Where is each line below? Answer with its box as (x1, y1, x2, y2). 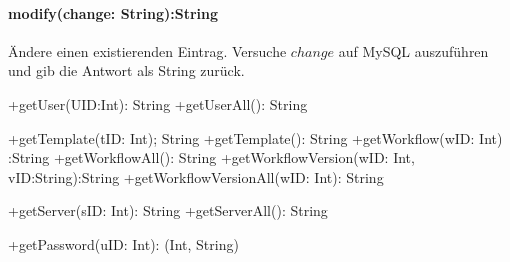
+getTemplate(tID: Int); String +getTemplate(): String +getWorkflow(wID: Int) (8, 127, 503, 148)
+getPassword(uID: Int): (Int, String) (8, 233, 239, 254)
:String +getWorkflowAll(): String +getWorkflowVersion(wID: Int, (8, 147, 415, 168)
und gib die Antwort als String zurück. (8, 60, 245, 81)
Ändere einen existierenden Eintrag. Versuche (8, 40, 287, 61)
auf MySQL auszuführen (338, 40, 489, 61)
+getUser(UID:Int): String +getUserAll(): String (8, 93, 308, 114)
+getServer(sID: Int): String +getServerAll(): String (8, 200, 328, 221)
